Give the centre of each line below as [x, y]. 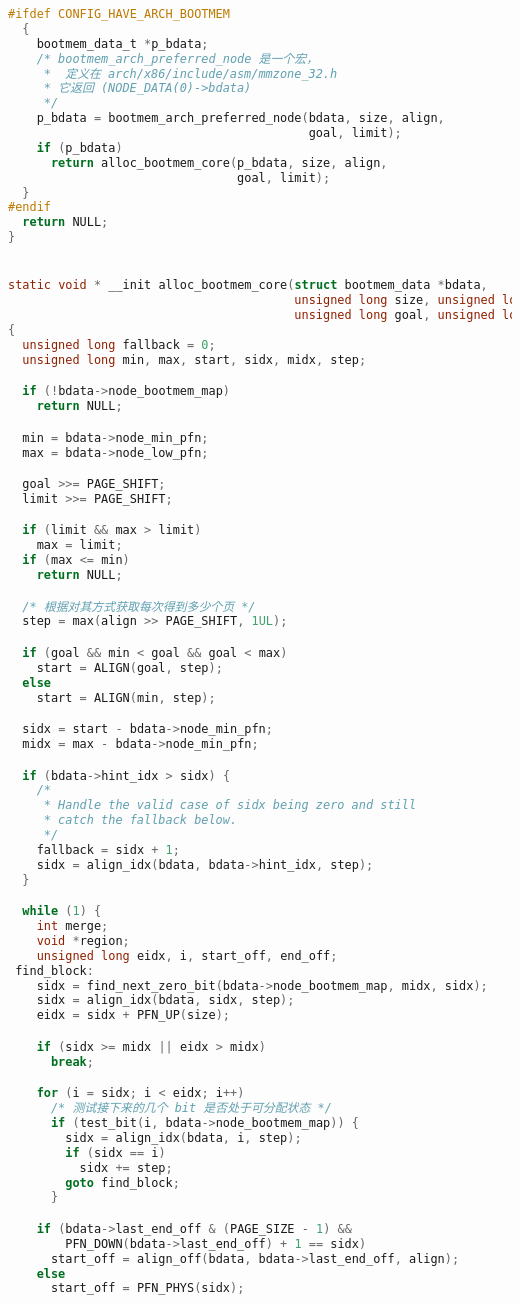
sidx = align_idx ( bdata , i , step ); [183, 1137]
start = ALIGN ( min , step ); [126, 697]
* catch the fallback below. [140, 820]
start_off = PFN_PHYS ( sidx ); [147, 1288]
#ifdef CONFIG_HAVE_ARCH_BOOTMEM [119, 14]
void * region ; [83, 940]
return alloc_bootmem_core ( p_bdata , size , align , [219, 162]
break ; [72, 1061]
